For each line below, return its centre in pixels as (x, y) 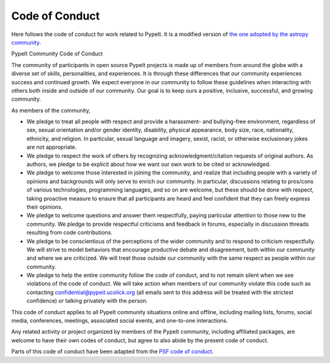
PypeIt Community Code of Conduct (57, 54)
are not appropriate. (52, 147)
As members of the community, (51, 110)
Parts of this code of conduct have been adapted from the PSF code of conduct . (112, 351)
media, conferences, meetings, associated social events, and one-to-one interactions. (120, 321)
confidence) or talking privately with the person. (87, 301)
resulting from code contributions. (70, 232)
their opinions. (45, 207)
